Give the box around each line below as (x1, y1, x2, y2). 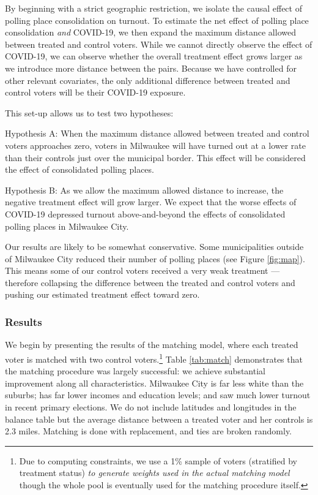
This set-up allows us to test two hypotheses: (5, 106, 174, 119)
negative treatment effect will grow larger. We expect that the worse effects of (5, 195, 297, 208)
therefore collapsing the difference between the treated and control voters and (5, 276, 295, 289)
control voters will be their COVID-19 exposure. (5, 86, 186, 99)
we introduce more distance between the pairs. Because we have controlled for (5, 61, 297, 74)
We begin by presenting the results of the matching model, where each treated (5, 338, 298, 351)
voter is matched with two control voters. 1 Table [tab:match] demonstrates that (5, 350, 303, 365)
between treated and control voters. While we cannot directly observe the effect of (5, 37, 312, 50)
